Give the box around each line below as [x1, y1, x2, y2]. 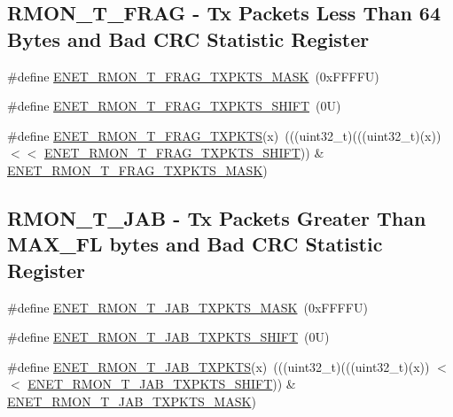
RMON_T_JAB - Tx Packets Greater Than [7, 204, 426, 231]
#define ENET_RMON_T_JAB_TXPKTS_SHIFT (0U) [7, 328, 330, 346]
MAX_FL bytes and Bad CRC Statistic [7, 230, 383, 258]
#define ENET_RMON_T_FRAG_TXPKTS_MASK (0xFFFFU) [7, 66, 379, 85]
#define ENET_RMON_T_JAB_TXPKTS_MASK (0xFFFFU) [7, 297, 368, 316]
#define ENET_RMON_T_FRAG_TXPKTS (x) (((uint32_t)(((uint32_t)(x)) [7, 126, 441, 144]
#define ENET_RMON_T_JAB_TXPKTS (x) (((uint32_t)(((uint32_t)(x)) [7, 357, 430, 375]
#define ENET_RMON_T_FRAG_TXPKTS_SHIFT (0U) [7, 97, 341, 115]
